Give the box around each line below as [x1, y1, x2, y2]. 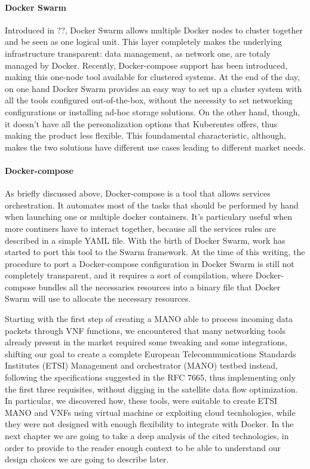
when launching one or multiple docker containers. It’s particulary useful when [5, 210, 293, 223]
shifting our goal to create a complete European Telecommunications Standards [5, 347, 296, 360]
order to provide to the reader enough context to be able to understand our [5, 441, 281, 453]
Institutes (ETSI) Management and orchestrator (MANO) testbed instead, [5, 359, 278, 372]
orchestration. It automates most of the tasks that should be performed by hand [5, 198, 299, 211]
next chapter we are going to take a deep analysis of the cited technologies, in [5, 430, 289, 442]
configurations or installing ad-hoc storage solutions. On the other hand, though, [5, 105, 300, 118]
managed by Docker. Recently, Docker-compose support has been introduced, [5, 59, 288, 71]
